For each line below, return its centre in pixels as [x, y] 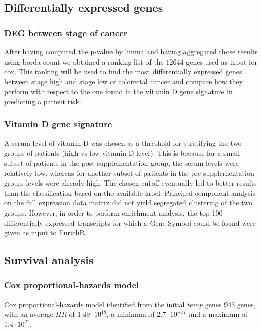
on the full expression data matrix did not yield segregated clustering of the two [128, 203]
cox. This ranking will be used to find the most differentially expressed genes [123, 71]
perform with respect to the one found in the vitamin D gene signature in [118, 91]
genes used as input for [222, 61]
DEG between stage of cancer [66, 32]
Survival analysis [49, 260]
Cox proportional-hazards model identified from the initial [95, 304]
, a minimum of [130, 314]
